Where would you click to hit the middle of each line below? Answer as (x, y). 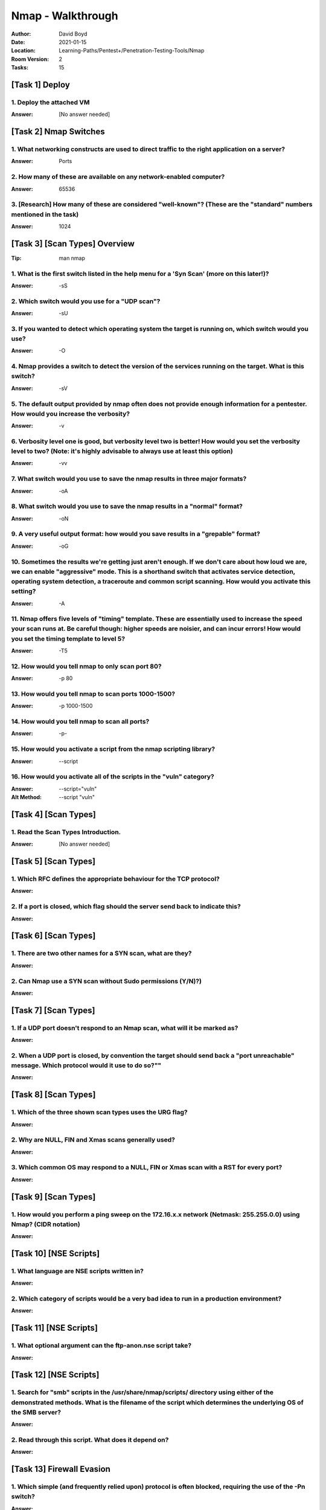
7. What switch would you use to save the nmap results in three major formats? (129, 479)
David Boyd (73, 34)
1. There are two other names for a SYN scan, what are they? (101, 953)
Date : (18, 42)
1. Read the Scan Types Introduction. (66, 832)
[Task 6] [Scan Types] (53, 936)
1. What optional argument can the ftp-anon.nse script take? (101, 1346)
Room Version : (30, 59)
